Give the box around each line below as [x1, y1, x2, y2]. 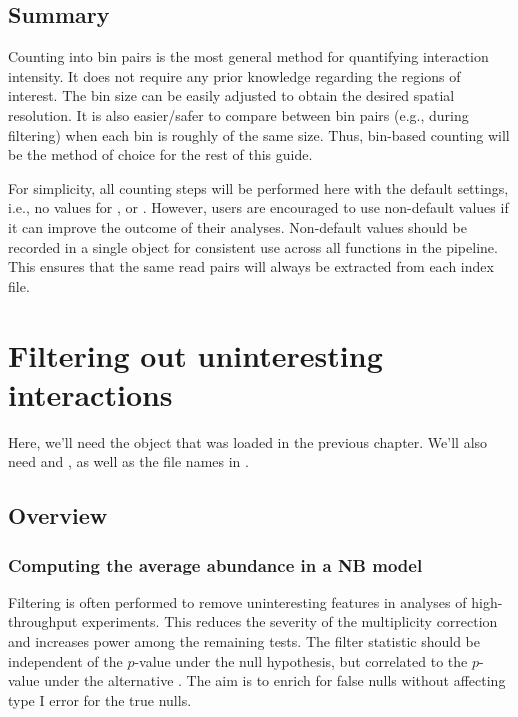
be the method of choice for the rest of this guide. [8, 144, 313, 165]
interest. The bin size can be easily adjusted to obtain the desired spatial [8, 85, 455, 106]
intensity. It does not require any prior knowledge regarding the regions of [8, 65, 461, 86]
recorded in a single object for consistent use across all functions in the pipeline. [8, 236, 498, 257]
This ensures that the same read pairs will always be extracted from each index [8, 256, 494, 277]
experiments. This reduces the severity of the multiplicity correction [81, 611, 498, 632]
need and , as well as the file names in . [8, 451, 249, 472]
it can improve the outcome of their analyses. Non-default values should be [8, 216, 467, 237]
